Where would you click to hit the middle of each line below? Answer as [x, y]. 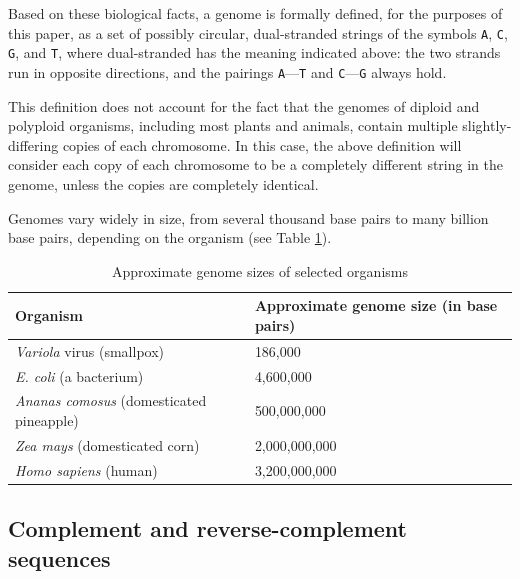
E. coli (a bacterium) [79, 375]
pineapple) [47, 420]
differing [33, 144]
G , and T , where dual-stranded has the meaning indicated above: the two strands [254, 52]
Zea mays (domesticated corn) [107, 444]
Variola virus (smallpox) [90, 350]
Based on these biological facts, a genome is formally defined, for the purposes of [255, 13]
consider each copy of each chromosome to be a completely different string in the [255, 164]
